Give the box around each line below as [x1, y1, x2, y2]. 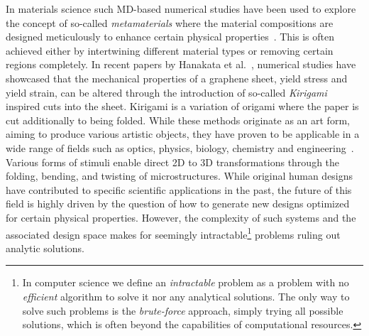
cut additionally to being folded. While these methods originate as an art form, [6, 112, 350, 127]
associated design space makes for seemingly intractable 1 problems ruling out [6, 224, 341, 242]
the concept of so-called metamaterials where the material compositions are [6, 15, 334, 30]
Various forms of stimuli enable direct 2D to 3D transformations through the [6, 154, 340, 169]
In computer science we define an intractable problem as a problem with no [22, 275, 349, 290]
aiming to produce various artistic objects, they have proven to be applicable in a [6, 126, 360, 141]
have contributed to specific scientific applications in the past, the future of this [6, 182, 352, 197]
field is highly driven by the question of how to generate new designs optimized [6, 196, 350, 211]
